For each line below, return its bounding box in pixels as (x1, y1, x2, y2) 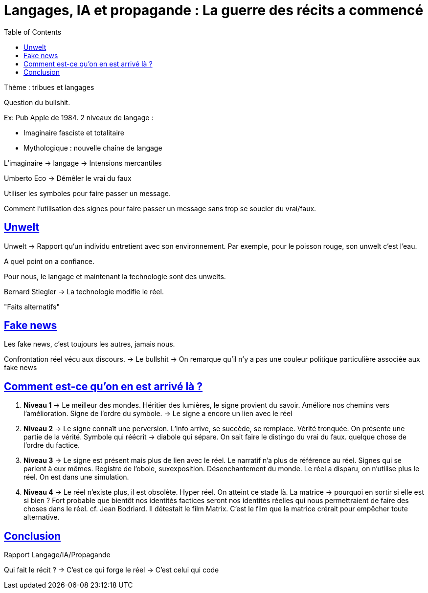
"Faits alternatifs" (4, 302, 60, 311)
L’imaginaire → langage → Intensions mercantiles (4, 158, 162, 167)
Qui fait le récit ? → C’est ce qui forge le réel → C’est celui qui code (4, 566, 219, 574)
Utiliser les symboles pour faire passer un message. (4, 189, 171, 198)
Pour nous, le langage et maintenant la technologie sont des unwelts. (4, 272, 226, 281)
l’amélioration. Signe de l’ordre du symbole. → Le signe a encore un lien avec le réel (23, 409, 293, 418)
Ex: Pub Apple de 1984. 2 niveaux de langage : (4, 113, 154, 122)
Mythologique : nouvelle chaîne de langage (23, 143, 162, 152)
